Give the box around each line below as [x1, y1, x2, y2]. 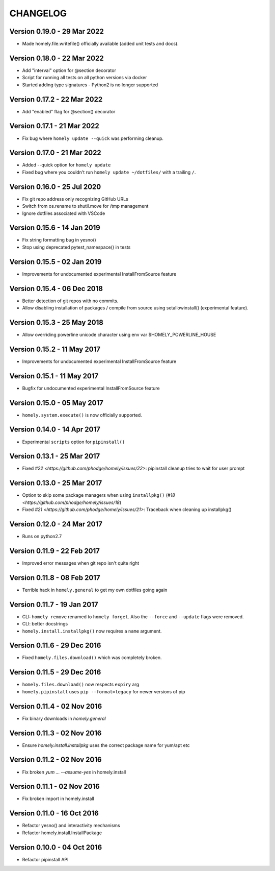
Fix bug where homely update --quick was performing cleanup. [22, 135, 164, 141]
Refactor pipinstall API [22, 856, 69, 862]
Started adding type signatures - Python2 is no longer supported [22, 82, 158, 88]
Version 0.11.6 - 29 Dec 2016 [9, 641, 101, 650]
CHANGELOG [9, 8, 67, 19]
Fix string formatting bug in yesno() [22, 237, 96, 243]
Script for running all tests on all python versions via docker [22, 75, 147, 81]
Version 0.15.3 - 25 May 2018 [9, 318, 104, 327]
